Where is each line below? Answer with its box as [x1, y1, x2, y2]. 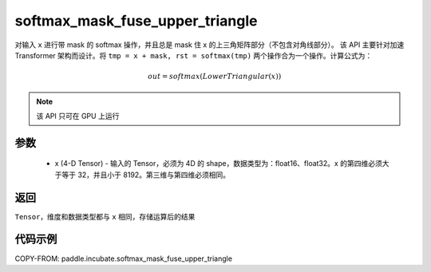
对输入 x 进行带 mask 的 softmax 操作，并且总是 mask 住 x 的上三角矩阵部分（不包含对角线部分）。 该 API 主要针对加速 [14, 40, 405, 49]
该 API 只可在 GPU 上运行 [36, 111, 120, 120]
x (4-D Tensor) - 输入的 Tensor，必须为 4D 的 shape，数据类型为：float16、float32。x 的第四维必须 [54, 159, 382, 168]
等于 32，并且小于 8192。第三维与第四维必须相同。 [61, 170, 231, 179]
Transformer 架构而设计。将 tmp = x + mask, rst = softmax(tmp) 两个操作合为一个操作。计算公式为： [14, 50, 373, 60]
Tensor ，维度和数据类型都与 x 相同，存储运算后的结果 [14, 211, 196, 221]
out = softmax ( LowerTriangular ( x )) [148, 72, 282, 81]
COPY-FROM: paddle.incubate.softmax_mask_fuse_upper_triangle [14, 254, 233, 263]
